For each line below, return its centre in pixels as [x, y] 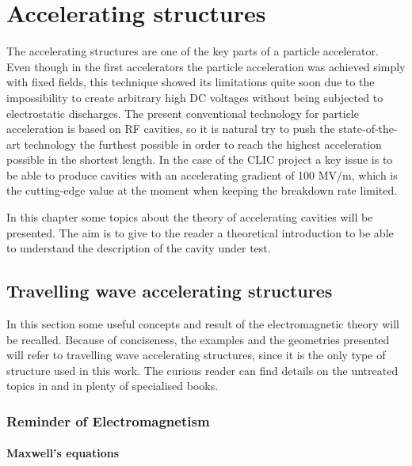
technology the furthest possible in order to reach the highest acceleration [203, 144]
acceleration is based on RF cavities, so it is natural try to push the [171, 129]
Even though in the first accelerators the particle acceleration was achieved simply [206, 66]
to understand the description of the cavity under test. [139, 248]
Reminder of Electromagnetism [108, 421]
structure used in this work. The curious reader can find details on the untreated [202, 370]
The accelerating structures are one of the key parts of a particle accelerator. [193, 51]
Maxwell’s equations [63, 453]
